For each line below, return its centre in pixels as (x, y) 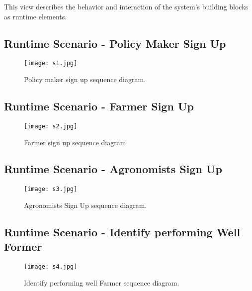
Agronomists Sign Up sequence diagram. (85, 205)
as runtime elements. (36, 16)
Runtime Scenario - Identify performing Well (122, 232)
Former (23, 246)
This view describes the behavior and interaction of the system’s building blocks (126, 6)
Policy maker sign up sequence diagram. (85, 79)
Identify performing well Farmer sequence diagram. (102, 282)
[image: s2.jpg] (51, 126)
